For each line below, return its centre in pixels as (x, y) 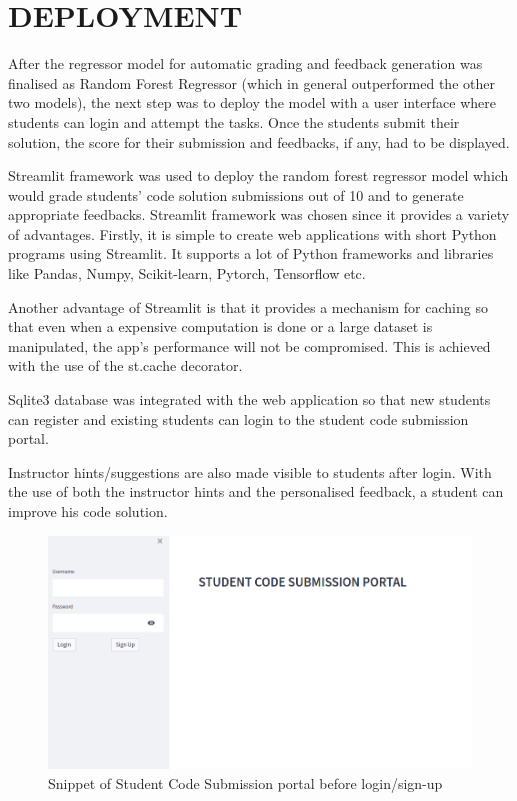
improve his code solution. (88, 511)
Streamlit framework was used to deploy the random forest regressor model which (258, 175)
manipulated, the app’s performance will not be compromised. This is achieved (249, 345)
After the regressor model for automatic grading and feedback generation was (245, 63)
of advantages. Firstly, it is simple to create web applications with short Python (252, 233)
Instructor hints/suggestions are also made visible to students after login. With (250, 471)
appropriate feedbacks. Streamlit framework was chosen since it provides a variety (259, 214)
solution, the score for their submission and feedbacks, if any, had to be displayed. (259, 141)
